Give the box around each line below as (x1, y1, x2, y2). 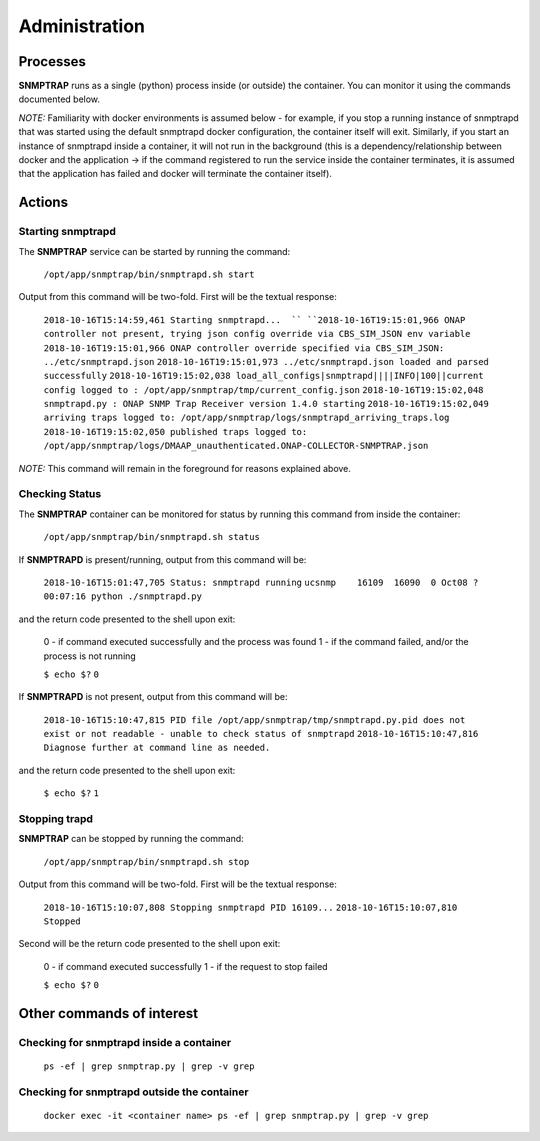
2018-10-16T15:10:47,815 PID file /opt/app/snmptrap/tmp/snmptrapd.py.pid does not (43, 714, 466, 725)
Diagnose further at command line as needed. (43, 742, 271, 754)
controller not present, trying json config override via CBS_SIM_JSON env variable (43, 328, 471, 340)
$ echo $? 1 (43, 788, 100, 799)
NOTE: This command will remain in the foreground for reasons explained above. (18, 462, 352, 474)
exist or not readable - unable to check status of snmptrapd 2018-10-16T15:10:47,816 (43, 728, 479, 740)
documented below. (18, 93, 100, 105)
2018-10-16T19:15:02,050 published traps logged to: (43, 426, 308, 437)
